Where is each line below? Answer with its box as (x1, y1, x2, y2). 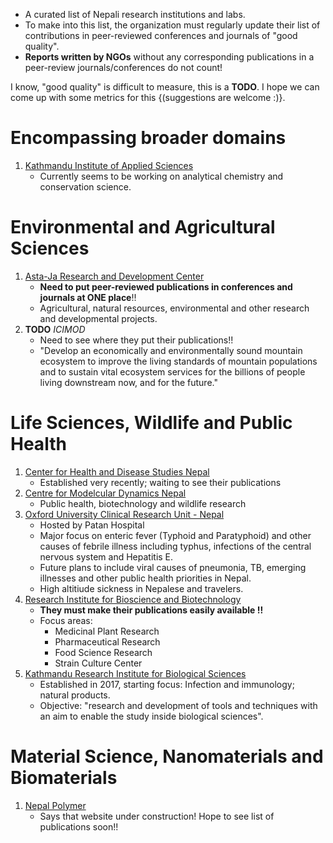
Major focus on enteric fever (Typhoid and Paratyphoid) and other (39, 529, 312, 541)
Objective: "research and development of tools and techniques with (39, 699, 318, 711)
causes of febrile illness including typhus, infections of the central (39, 540, 312, 552)
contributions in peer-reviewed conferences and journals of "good (24, 30, 298, 41)
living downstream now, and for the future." (39, 376, 218, 388)
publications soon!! (39, 820, 119, 833)
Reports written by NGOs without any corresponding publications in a (24, 51, 315, 63)
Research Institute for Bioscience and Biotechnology (24, 593, 242, 605)
